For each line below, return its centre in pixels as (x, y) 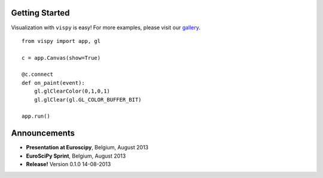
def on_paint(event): (53, 83)
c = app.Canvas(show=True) (61, 58)
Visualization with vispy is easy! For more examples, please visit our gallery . (106, 27)
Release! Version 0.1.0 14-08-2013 (68, 164)
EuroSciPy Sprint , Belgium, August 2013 (76, 156)
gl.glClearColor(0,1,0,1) (72, 91)
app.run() (36, 116)
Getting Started (40, 13)
